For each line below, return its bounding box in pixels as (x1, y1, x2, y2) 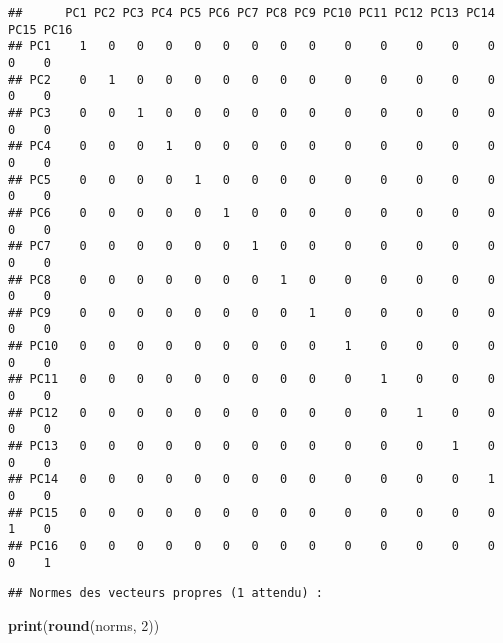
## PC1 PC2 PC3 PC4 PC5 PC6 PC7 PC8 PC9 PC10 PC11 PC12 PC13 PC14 (8, 6, 495, 20)
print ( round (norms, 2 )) (8, 614, 160, 635)
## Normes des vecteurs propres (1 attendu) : (8, 586, 323, 601)
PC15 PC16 (8, 22, 73, 37)
